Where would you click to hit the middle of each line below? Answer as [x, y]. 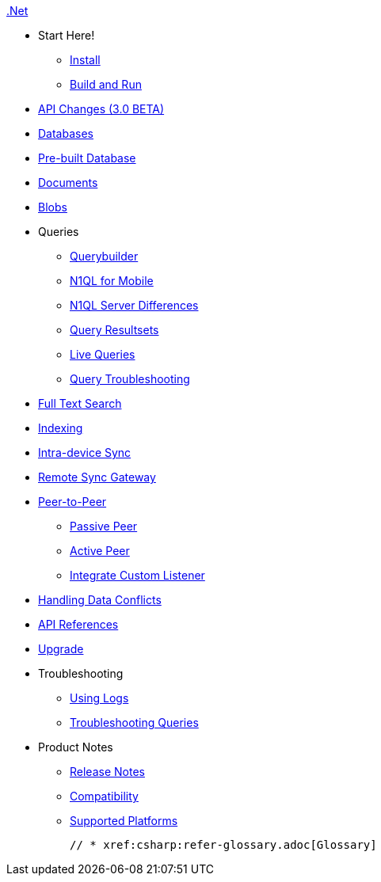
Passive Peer [104, 526]
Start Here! [67, 35]
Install [85, 60]
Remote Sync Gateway [97, 477]
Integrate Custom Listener [137, 575]
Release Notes [107, 772]
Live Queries [103, 354]
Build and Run [106, 84]
